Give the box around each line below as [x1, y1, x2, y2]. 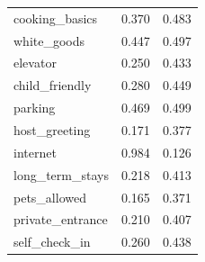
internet [13, 142, 57, 161]
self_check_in [13, 232, 91, 251]
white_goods [13, 31, 85, 50]
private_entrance [13, 210, 108, 229]
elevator [13, 53, 57, 72]
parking [13, 98, 56, 117]
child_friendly [13, 76, 92, 95]
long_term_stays [13, 165, 109, 184]
